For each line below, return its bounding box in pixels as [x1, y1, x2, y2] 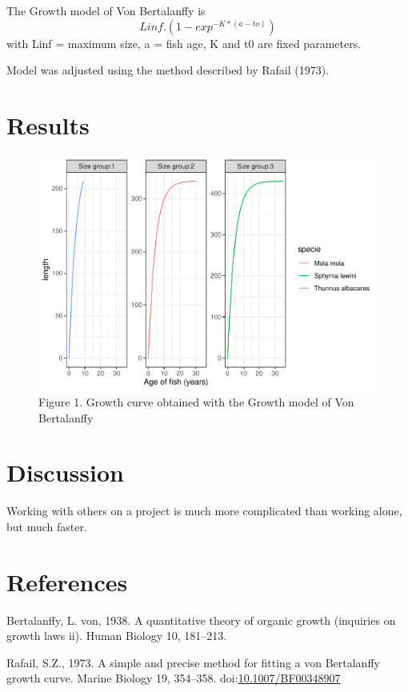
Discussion [6, 456, 124, 489]
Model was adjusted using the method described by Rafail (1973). [6, 62, 330, 78]
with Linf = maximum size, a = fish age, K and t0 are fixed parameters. [6, 34, 362, 51]
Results [6, 108, 90, 141]
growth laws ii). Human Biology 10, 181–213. [6, 627, 227, 644]
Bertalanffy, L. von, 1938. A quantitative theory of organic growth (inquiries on [6, 611, 396, 628]
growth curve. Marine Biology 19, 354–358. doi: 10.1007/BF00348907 [6, 670, 341, 686]
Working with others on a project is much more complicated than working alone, [6, 502, 402, 519]
